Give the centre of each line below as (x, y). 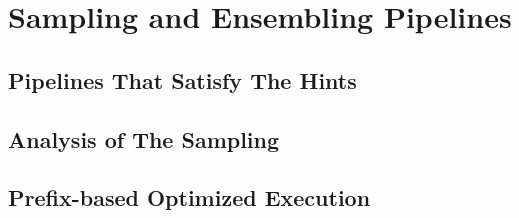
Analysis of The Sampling (144, 138)
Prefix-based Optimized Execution (189, 197)
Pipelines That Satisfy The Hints (182, 79)
